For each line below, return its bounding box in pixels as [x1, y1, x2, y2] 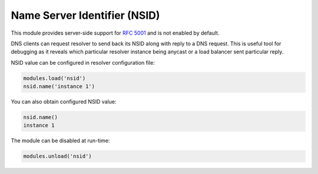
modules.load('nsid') [23, 75, 86, 82]
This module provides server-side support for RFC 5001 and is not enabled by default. [11, 29, 220, 36]
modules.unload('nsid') [23, 153, 92, 160]
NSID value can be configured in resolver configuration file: [11, 59, 155, 66]
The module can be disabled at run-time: [11, 137, 110, 144]
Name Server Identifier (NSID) [11, 9, 160, 22]
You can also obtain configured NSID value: [11, 98, 117, 105]
